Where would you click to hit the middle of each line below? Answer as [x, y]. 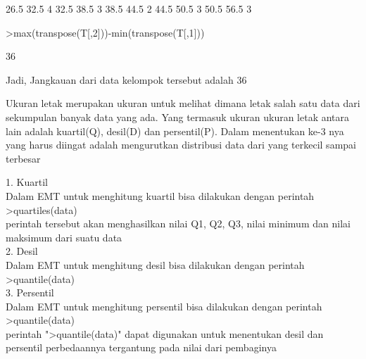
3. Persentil [30, 292]
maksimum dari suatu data [64, 237]
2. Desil [22, 251]
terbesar [23, 158]
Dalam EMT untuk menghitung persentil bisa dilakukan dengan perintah [164, 306]
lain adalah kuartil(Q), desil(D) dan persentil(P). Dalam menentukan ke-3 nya [175, 131]
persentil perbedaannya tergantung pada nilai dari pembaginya [141, 347]
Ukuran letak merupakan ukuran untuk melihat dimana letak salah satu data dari [183, 103]
